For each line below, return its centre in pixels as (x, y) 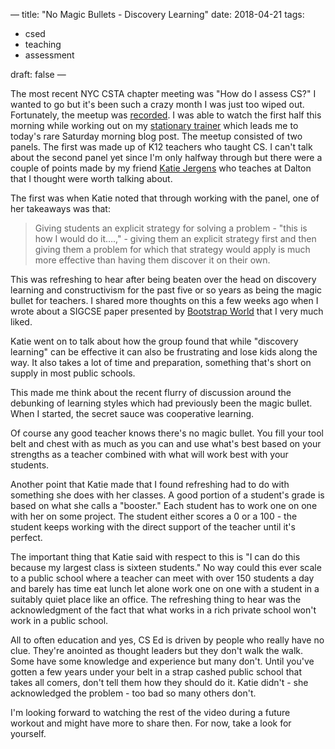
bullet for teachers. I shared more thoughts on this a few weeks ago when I (164, 300)
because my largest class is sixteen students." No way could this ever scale (166, 567)
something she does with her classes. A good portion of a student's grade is (167, 495)
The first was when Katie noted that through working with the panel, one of (165, 198)
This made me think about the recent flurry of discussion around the (151, 392)
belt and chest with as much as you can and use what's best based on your (166, 443)
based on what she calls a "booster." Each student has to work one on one (164, 505)
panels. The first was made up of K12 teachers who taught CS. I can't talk (161, 147)
